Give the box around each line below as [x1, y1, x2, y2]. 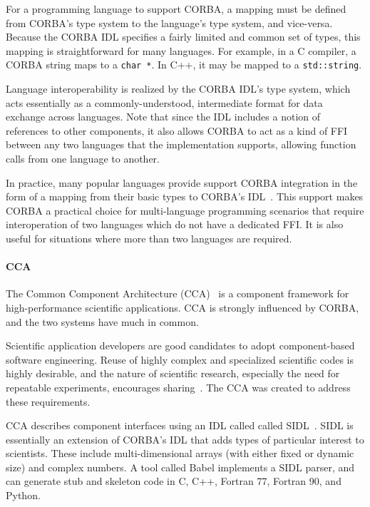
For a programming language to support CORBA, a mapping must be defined [6, 1, 346, 16]
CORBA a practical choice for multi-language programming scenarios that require [6, 203, 364, 217]
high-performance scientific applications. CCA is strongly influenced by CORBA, [6, 299, 359, 314]
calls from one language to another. [6, 151, 160, 165]
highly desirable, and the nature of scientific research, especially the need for [6, 366, 340, 381]
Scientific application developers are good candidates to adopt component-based [6, 338, 355, 353]
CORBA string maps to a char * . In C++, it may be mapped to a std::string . [6, 57, 362, 72]
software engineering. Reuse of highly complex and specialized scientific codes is [6, 352, 354, 367]
